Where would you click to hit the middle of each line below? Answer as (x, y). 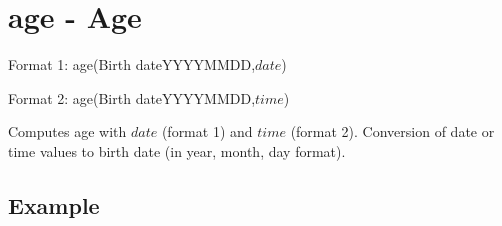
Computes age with (67, 131)
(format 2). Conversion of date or (392, 131)
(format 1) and (207, 131)
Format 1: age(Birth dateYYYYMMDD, (132, 64)
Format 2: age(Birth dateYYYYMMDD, (132, 97)
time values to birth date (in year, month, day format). (177, 150)
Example (54, 204)
